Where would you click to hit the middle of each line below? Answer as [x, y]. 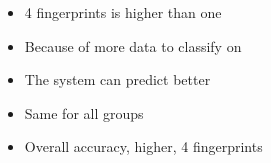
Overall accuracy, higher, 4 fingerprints [143, 146]
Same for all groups [84, 112]
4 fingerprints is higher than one [123, 12]
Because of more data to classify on [133, 45]
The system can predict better [117, 79]
